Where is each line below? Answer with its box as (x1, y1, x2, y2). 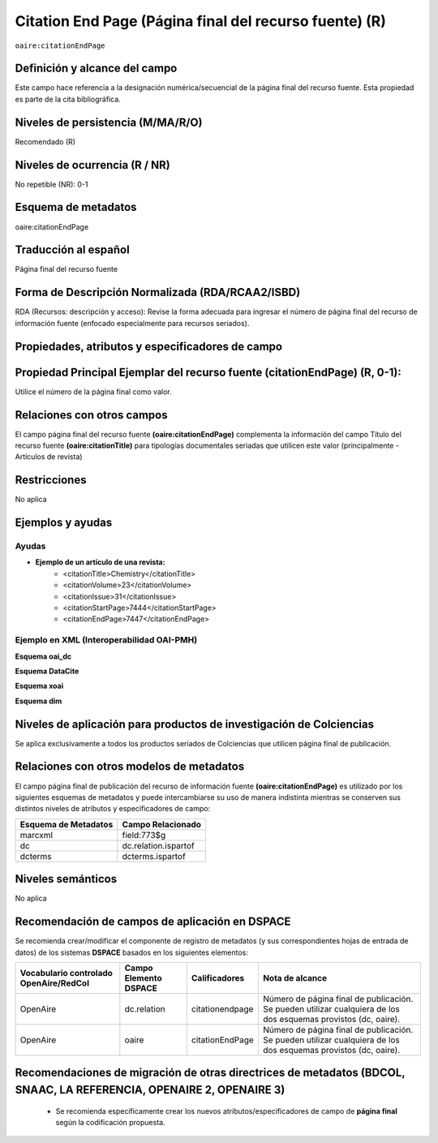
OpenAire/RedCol (19, 978, 89, 989)
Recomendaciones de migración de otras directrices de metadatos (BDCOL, (15, 1066, 406, 1080)
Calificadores (191, 972, 245, 983)
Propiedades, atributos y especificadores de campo (15, 339, 283, 353)
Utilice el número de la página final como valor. (15, 386, 172, 397)
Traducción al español (15, 243, 130, 257)
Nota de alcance (262, 972, 328, 983)
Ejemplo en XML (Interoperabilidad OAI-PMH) (15, 634, 198, 646)
